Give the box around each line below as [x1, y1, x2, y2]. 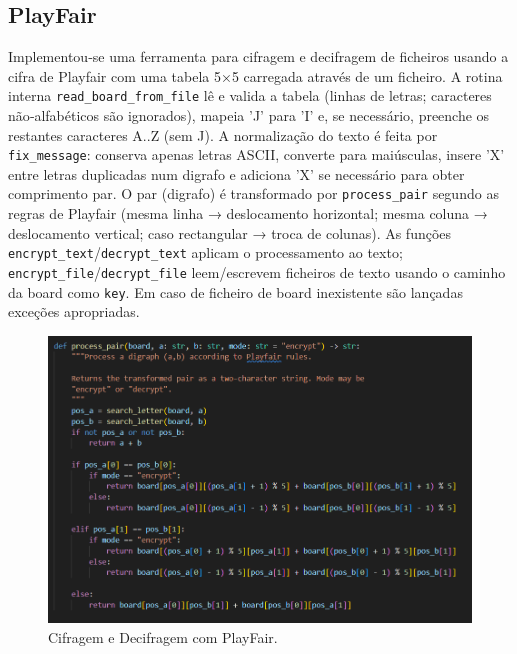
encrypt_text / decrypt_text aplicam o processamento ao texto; [8, 242, 403, 263]
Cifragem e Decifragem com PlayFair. [48, 626, 278, 647]
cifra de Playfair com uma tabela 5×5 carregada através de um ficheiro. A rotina [8, 65, 503, 86]
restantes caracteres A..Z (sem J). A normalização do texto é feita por [8, 124, 438, 145]
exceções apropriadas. [8, 301, 140, 322]
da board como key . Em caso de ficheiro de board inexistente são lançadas [8, 281, 463, 302]
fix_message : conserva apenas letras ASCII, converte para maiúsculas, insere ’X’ [8, 144, 505, 165]
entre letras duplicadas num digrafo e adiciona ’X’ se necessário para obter [8, 163, 465, 184]
